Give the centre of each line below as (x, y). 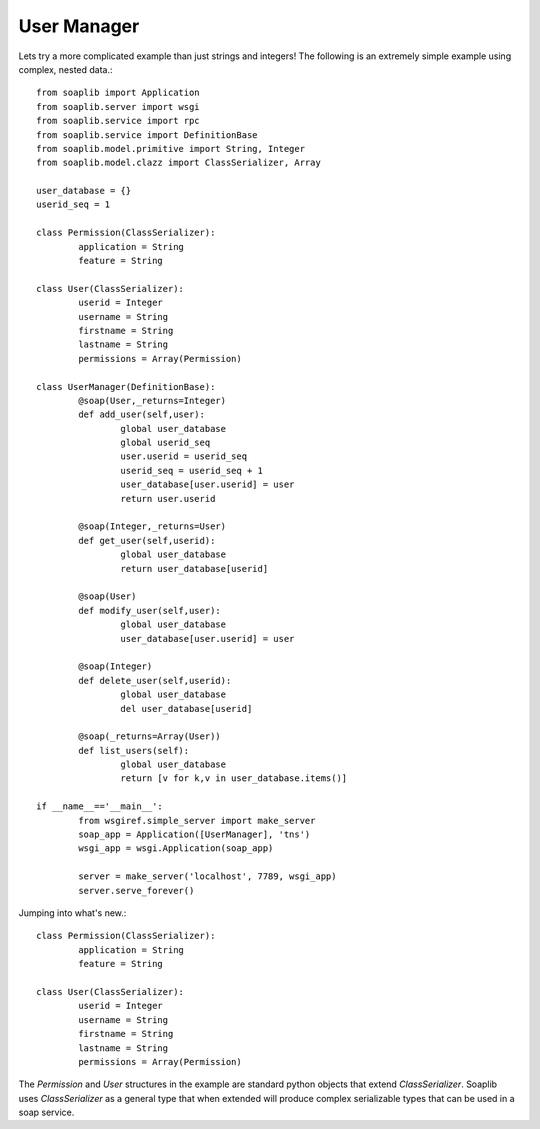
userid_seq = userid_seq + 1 (192, 470)
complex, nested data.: (66, 69)
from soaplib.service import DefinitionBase (147, 134)
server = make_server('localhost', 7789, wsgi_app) (207, 876)
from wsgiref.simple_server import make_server (197, 820)
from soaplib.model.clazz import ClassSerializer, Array (179, 163)
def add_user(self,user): (141, 414)
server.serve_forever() (136, 890)
